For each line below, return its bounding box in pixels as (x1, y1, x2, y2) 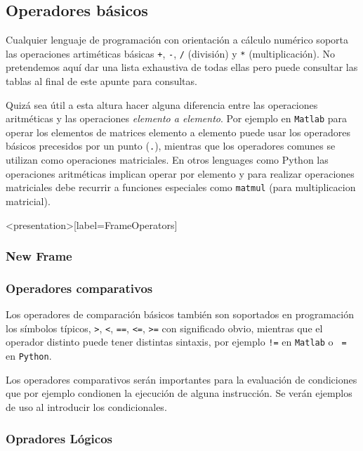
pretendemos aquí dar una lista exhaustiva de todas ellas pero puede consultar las (6, 60, 358, 74)
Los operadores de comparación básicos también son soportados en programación (6, 307, 355, 322)
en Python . (6, 348, 52, 363)
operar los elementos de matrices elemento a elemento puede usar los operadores (6, 124, 350, 139)
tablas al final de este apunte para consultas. (6, 74, 197, 89)
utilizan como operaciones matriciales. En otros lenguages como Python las (6, 152, 329, 167)
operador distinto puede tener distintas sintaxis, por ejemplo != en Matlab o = (6, 334, 347, 349)
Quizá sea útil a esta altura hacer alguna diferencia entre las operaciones (6, 97, 318, 112)
